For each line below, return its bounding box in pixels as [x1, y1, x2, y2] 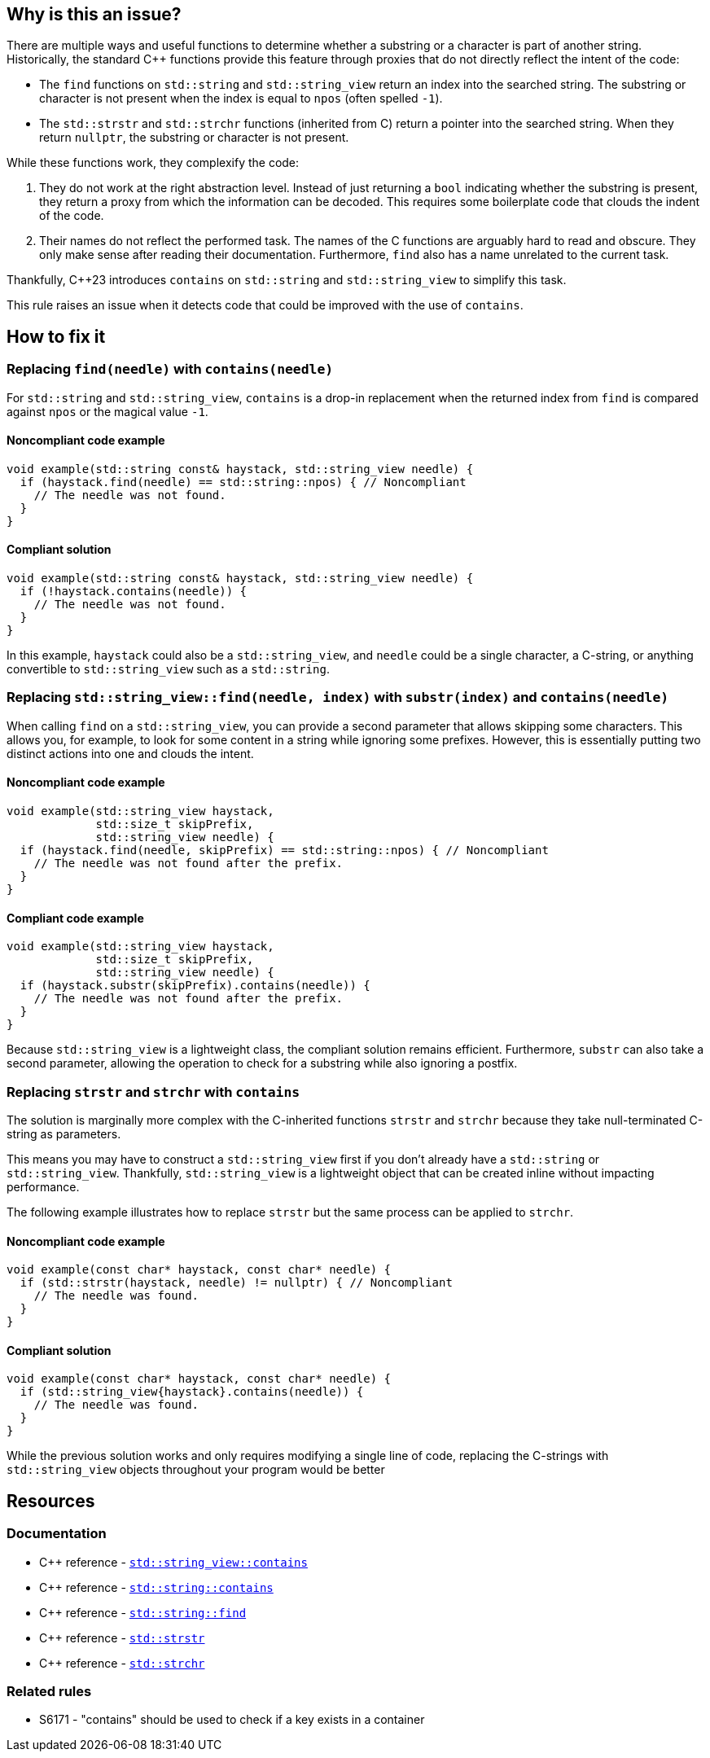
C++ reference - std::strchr [39, 1655, 205, 1670]
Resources [7, 1490, 95, 1511]
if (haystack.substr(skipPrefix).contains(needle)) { [20, 979, 370, 993]
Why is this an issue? [7, 4, 182, 24]
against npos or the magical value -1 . [7, 404, 208, 419]
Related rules [7, 1683, 92, 1700]
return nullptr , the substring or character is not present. [39, 130, 349, 145]
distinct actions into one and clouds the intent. [7, 746, 254, 761]
